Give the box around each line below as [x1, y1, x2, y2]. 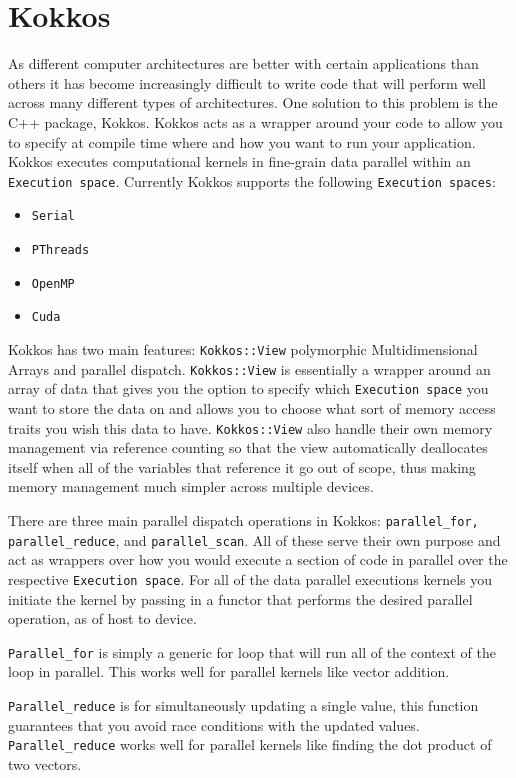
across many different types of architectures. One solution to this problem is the [8, 92, 498, 113]
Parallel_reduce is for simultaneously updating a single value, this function [8, 694, 479, 715]
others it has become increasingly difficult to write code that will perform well [8, 72, 486, 93]
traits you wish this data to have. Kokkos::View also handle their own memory [8, 417, 493, 438]
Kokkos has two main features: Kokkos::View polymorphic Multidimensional [8, 338, 478, 359]
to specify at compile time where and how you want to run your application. [8, 131, 476, 152]
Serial [31, 209, 75, 224]
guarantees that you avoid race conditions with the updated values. [8, 714, 420, 735]
